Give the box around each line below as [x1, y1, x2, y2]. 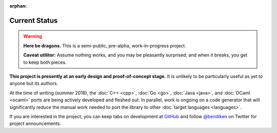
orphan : [9, 3, 27, 9]
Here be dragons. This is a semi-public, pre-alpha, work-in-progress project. [23, 42, 187, 48]
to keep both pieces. [23, 59, 67, 65]
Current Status [9, 16, 58, 25]
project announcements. [9, 120, 62, 127]
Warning [23, 33, 42, 39]
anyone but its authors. [9, 81, 58, 87]
